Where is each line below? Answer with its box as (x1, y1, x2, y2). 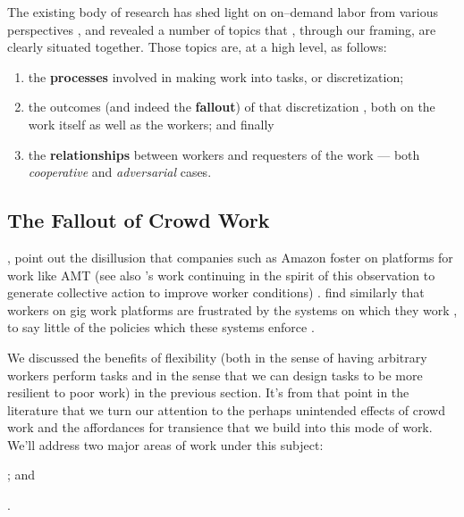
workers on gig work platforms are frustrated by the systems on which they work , (7, 300, 458, 319)
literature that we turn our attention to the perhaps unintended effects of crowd (7, 400, 446, 419)
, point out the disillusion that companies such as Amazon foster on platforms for (7, 247, 453, 266)
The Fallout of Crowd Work (7, 206, 270, 234)
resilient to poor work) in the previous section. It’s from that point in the (7, 383, 409, 402)
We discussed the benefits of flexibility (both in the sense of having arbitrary (7, 347, 427, 366)
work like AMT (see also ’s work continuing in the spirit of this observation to (7, 265, 435, 284)
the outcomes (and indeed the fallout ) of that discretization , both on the (28, 97, 435, 116)
